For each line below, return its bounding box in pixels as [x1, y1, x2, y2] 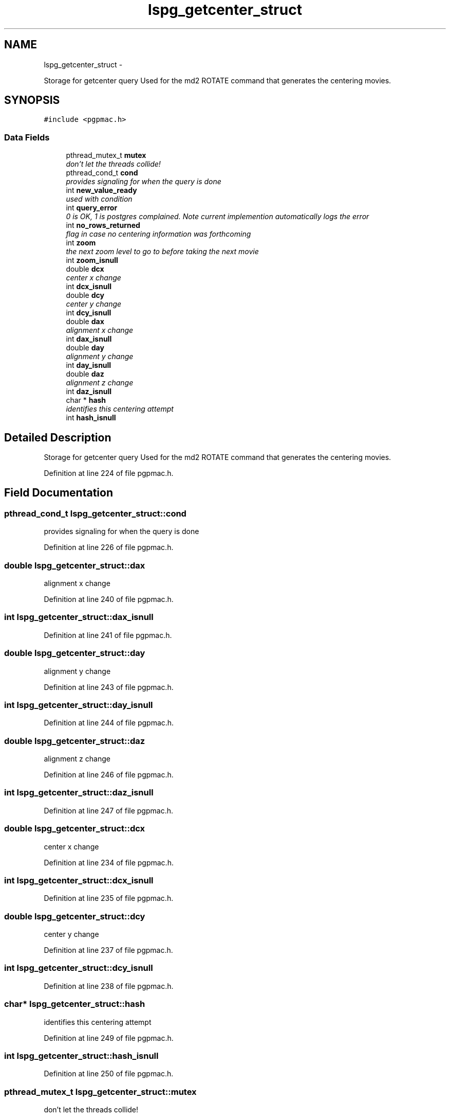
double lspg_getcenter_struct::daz [4, 735, 145, 746]
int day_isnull [66, 361, 111, 370]
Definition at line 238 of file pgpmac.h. [44, 981, 174, 990]
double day [66, 343, 104, 352]
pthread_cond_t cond [66, 168, 138, 178]
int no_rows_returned [66, 221, 140, 230]
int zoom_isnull [66, 256, 118, 265]
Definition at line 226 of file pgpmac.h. [44, 543, 174, 552]
